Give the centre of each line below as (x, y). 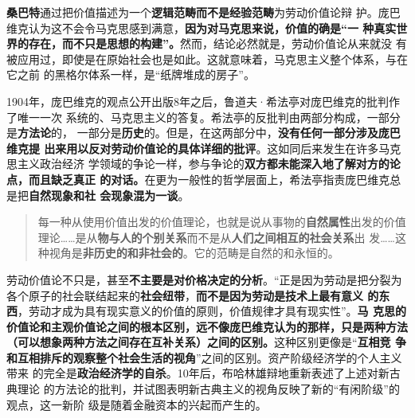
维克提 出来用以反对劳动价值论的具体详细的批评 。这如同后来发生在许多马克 (204, 148)
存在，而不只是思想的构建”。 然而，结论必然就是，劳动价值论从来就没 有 (217, 43)
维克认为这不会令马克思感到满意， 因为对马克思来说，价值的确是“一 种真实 (202, 27)
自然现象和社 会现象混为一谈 (104, 195)
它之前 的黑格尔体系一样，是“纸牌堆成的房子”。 (131, 74)
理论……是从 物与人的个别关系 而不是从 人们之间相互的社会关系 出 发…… (216, 237)
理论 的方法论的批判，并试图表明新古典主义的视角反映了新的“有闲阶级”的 (208, 389)
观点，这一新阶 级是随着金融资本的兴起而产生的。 (137, 404)
